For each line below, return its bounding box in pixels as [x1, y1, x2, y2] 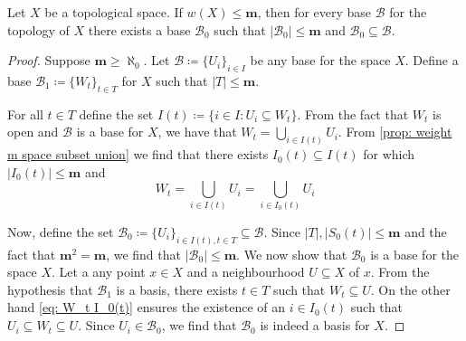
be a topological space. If [44, 3, 183, 21]
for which [363, 145, 415, 164]
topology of [7, 20, 70, 39]
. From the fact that [297, 104, 409, 123]
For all [7, 104, 43, 123]
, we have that [157, 122, 237, 141]
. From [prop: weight [338, 122, 452, 141]
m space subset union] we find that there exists [7, 145, 269, 164]
